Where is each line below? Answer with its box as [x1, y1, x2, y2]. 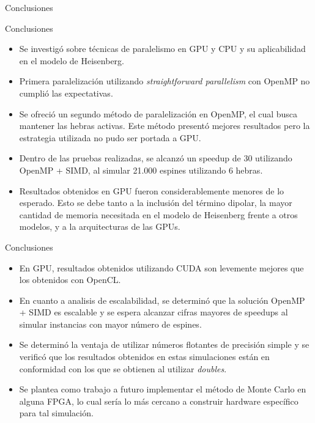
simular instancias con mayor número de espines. [19, 317, 202, 330]
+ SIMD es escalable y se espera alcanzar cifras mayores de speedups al [19, 306, 288, 318]
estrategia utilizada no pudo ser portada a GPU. [19, 131, 201, 144]
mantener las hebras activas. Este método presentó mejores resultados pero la [19, 119, 310, 132]
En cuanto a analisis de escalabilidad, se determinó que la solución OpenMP [19, 293, 305, 306]
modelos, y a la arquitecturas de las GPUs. [19, 220, 180, 233]
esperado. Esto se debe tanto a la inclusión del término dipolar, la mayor [19, 196, 292, 209]
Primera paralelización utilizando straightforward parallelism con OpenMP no [19, 75, 310, 87]
